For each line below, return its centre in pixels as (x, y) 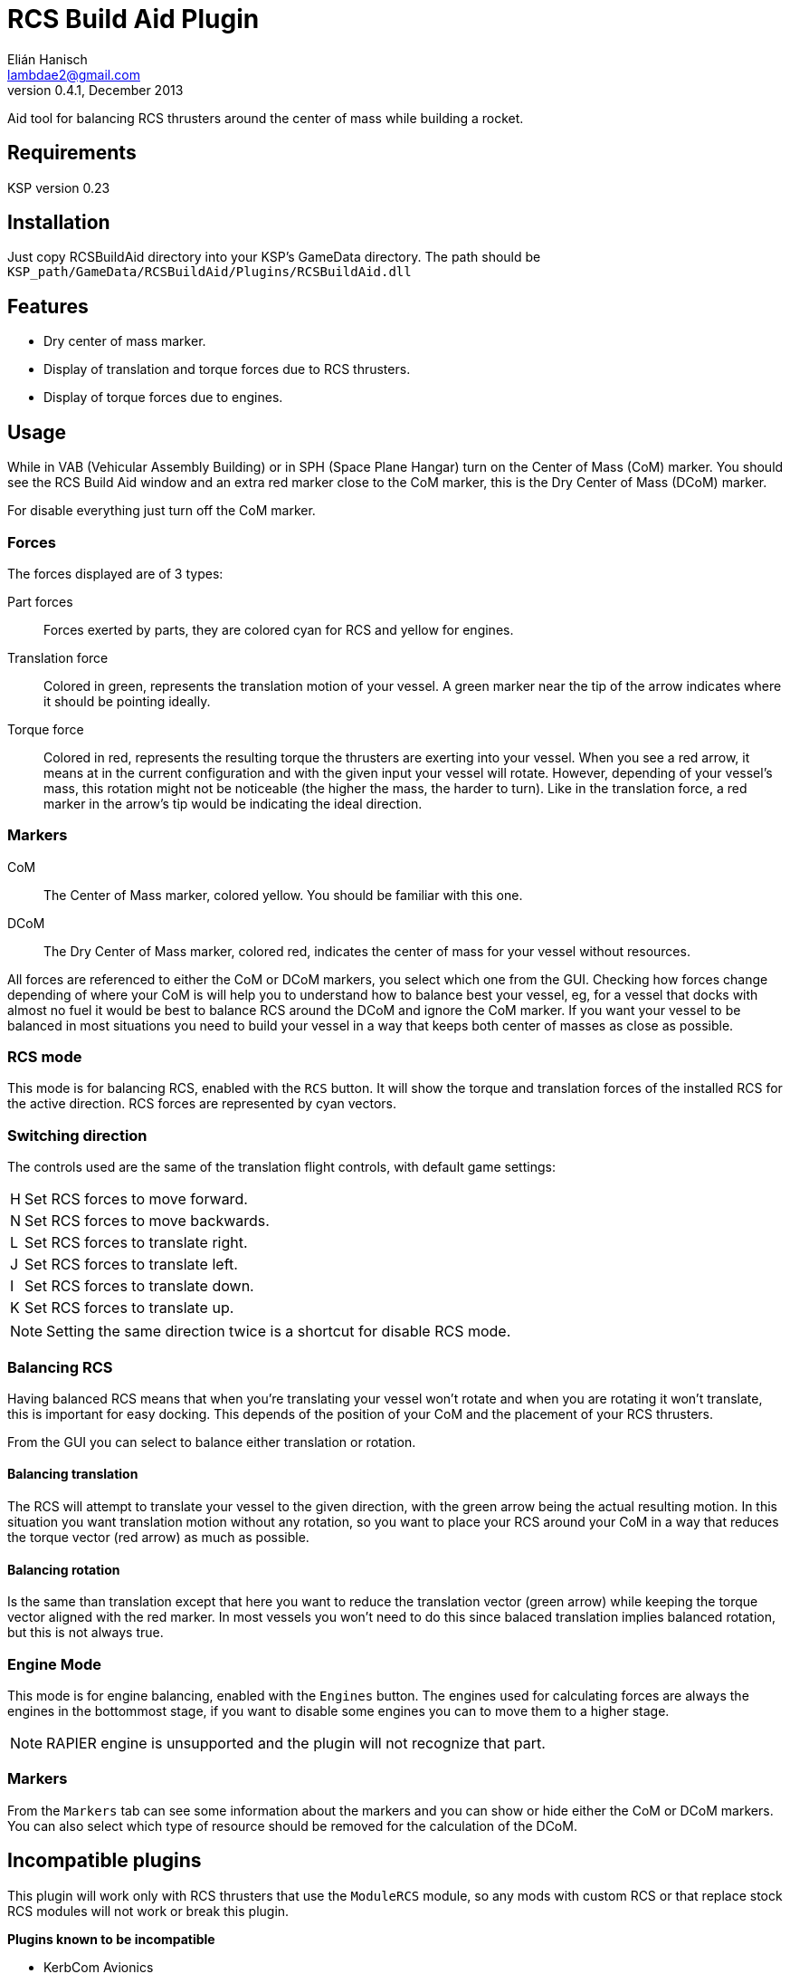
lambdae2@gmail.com (74, 74)
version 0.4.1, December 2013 (95, 90)
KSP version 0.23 (59, 187)
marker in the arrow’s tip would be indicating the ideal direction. (233, 803)
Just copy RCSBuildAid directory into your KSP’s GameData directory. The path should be (274, 257)
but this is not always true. (86, 1633)
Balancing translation (73, 1474)
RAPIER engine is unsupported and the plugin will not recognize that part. (296, 1744)
